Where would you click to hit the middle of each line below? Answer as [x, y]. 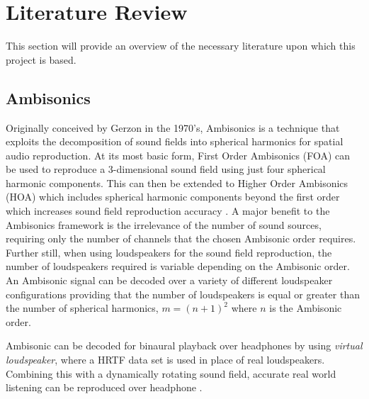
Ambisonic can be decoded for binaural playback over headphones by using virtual [184, 345]
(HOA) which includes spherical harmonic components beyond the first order [173, 197]
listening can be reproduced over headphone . [104, 387]
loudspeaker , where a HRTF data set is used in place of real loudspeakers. [165, 360]
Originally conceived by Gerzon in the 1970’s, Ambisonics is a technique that [173, 127]
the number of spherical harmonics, [82, 308]
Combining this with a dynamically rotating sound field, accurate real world [171, 373]
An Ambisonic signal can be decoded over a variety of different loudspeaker [169, 280]
